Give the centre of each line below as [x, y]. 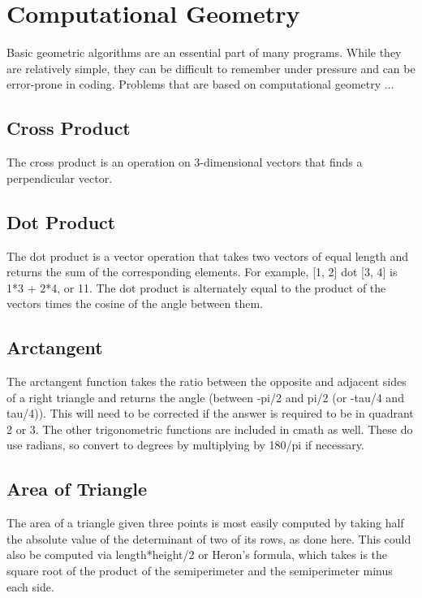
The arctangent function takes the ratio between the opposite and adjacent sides [207, 381]
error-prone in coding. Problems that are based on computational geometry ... [200, 84]
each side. [30, 586]
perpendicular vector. [60, 178]
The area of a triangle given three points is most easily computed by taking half [205, 523]
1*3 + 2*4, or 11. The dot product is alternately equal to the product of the [196, 287]
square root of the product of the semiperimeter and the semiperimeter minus [200, 571]
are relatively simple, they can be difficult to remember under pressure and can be [211, 68]
